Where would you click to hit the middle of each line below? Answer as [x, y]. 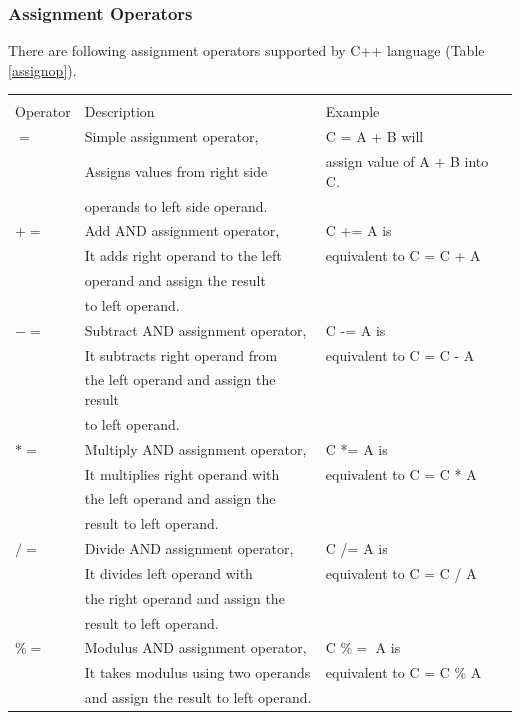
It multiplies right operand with [182, 473]
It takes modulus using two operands [197, 672]
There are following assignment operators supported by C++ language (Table [246, 50]
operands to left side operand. [176, 205]
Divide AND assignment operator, [189, 548]
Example [352, 111]
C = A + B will [374, 136]
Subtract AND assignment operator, [195, 329]
